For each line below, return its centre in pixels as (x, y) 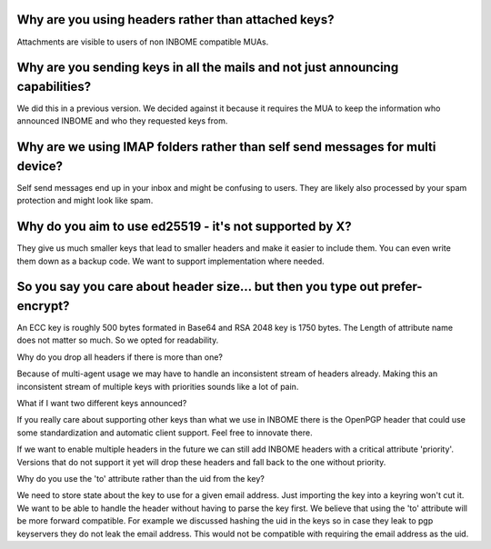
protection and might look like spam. (85, 201)
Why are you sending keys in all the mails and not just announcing (208, 68)
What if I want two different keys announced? (102, 404)
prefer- (402, 287)
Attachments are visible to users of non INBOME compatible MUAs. (143, 42)
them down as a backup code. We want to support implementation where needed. (170, 261)
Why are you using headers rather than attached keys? (176, 20)
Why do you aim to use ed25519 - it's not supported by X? (184, 227)
